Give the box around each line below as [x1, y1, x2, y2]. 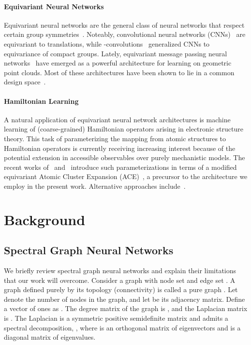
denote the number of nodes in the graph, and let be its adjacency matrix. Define [4, 294, 245, 304]
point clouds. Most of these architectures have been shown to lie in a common [4, 67, 235, 77]
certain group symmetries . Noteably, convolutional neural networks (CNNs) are [4, 29, 246, 39]
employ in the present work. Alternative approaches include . [4, 181, 186, 191]
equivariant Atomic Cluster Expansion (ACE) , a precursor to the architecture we [4, 171, 248, 181]
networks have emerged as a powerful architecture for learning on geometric [4, 58, 232, 68]
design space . [4, 77, 46, 87]
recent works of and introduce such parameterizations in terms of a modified [4, 162, 237, 172]
